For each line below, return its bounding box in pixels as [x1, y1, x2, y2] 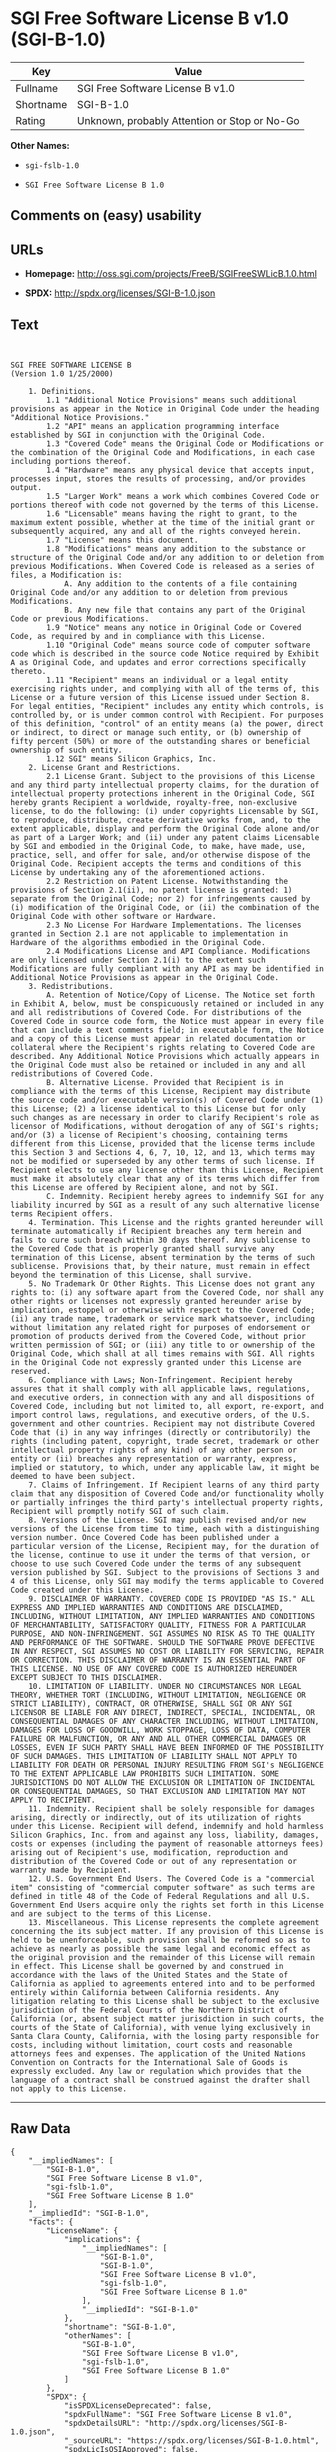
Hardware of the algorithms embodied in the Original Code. [10, 937, 267, 947]
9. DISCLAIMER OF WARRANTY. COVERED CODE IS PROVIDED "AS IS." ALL [28, 1593, 315, 1604]
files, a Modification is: [10, 570, 123, 580]
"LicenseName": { [46, 2225, 118, 2236]
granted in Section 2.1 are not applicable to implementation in [10, 928, 288, 939]
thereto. [10, 666, 47, 676]
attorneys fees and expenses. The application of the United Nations [10, 2048, 307, 2059]
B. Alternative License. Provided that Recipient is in [46, 1077, 284, 1087]
